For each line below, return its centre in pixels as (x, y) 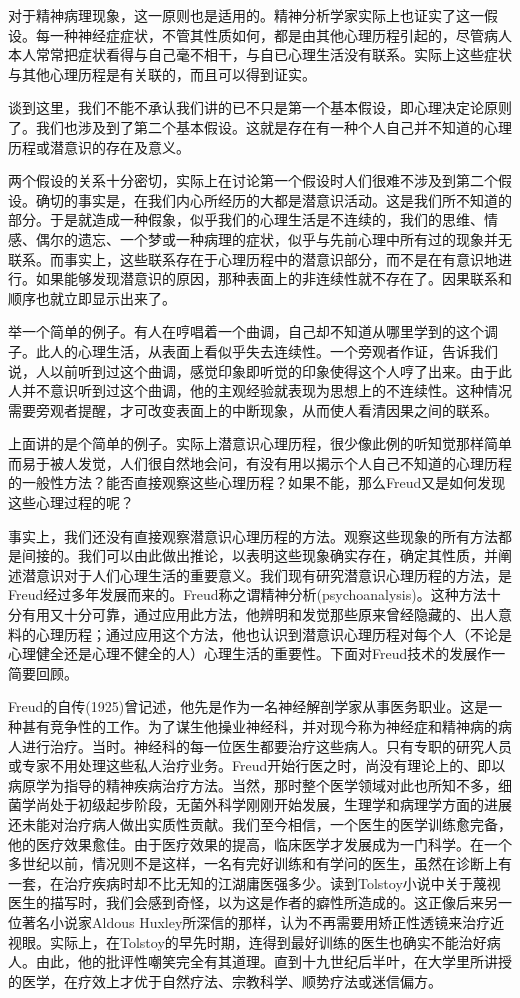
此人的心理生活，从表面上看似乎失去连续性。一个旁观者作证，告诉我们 (266, 350)
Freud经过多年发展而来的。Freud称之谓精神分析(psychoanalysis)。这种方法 (247, 594)
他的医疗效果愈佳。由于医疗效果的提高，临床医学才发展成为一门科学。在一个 (260, 843)
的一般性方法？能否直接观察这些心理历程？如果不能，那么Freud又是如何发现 (257, 482)
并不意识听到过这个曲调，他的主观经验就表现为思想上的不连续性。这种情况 (266, 390)
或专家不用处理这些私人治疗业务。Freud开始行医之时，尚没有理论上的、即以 (257, 765)
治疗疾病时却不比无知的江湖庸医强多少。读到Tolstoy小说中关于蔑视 (282, 882)
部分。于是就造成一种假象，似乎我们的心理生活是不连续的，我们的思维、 (246, 219)
